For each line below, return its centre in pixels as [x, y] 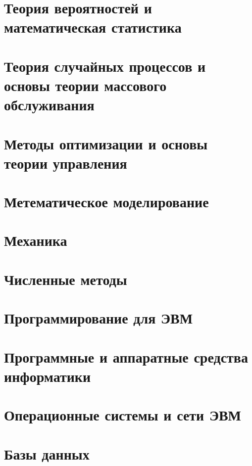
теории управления [66, 163]
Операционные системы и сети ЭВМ [123, 415]
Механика [36, 240]
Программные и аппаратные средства [126, 356]
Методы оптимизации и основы [106, 143]
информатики [48, 376]
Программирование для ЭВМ [99, 318]
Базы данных [47, 453]
